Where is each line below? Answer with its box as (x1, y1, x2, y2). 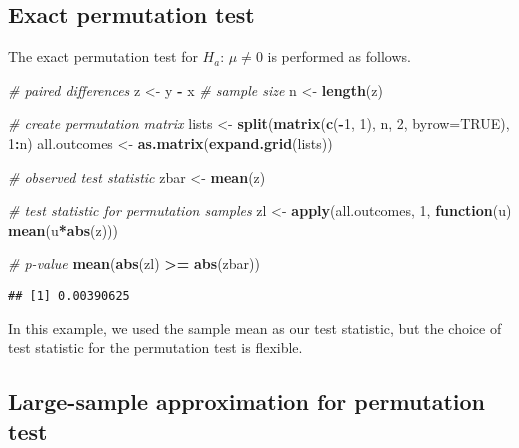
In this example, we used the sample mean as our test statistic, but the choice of (8, 317, 502, 338)
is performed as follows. (267, 46, 411, 67)
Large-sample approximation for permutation (8, 386, 486, 417)
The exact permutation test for (8, 46, 198, 67)
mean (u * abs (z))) (8, 219, 118, 240)
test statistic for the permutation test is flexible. (8, 337, 303, 358)
